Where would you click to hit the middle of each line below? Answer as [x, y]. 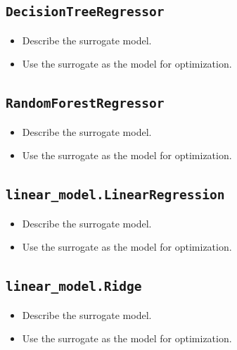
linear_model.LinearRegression [115, 195]
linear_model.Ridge [74, 287]
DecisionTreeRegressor [85, 12]
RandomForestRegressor [85, 104]
